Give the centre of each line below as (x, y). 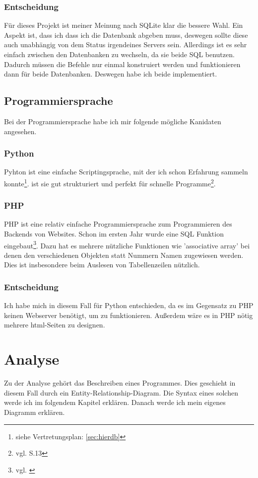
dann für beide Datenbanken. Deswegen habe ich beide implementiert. (111, 74)
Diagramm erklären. (34, 412)
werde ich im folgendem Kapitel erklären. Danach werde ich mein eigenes (115, 402)
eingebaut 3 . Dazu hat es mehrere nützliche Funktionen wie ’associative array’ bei (127, 244)
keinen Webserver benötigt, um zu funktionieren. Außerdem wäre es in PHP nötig (129, 315)
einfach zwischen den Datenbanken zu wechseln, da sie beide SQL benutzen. (119, 54)
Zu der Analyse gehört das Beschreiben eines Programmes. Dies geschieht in (120, 383)
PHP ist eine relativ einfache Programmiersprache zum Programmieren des (118, 224)
